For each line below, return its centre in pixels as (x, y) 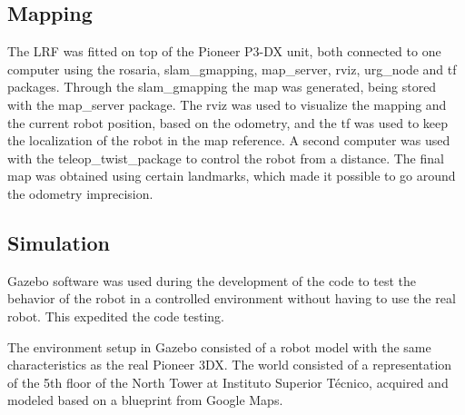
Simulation (59, 242)
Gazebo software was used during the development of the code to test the (212, 280)
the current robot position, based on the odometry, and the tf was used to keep (228, 122)
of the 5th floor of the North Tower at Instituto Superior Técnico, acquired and (228, 382)
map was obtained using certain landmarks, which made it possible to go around (232, 176)
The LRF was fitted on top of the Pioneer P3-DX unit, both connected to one (224, 51)
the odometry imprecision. (80, 193)
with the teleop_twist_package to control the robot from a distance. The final (226, 158)
